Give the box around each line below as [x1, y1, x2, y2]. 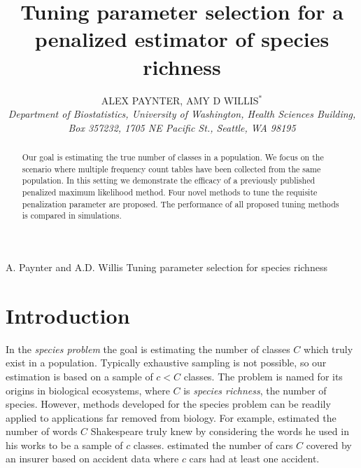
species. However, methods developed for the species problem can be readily [6, 397, 331, 411]
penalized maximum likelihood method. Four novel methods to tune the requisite [22, 186, 318, 198]
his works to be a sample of [6, 437, 123, 452]
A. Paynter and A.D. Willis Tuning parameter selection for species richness [6, 260, 327, 275]
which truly [304, 341, 353, 356]
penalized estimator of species [34, 25, 330, 53]
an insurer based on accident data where [6, 451, 179, 466]
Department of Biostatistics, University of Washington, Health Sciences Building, [8, 106, 356, 121]
